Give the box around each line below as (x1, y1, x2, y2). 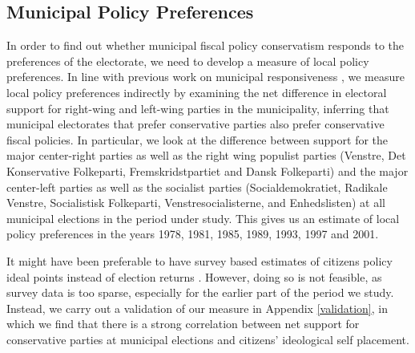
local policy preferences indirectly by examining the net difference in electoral (6, 83, 387, 100)
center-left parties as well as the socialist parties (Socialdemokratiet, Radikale (6, 178, 388, 195)
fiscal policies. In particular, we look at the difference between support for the (6, 131, 389, 148)
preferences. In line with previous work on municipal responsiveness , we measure (6, 68, 405, 85)
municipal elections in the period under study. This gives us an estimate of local (6, 209, 400, 226)
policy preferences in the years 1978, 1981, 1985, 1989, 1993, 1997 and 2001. (6, 225, 379, 242)
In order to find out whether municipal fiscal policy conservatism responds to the (6, 37, 405, 54)
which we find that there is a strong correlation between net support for (6, 315, 360, 332)
